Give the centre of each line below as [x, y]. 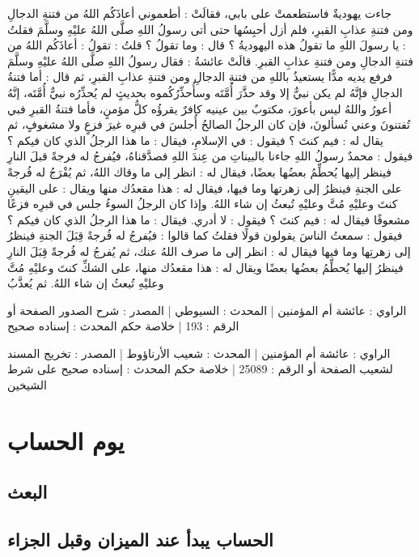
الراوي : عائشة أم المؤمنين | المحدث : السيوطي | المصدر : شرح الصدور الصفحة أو [207, 310]
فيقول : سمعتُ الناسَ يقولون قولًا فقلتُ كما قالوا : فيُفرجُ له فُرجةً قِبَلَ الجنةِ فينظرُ [205, 235]
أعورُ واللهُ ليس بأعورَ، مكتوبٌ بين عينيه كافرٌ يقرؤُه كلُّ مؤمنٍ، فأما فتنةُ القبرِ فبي [200, 108]
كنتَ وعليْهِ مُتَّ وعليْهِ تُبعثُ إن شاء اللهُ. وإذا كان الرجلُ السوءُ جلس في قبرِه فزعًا [203, 204]
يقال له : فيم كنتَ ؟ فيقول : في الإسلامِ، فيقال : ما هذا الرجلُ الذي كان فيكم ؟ [196, 140]
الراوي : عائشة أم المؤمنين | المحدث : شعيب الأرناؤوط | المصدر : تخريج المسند [199, 353]
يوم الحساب [66, 440]
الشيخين [27, 385]
